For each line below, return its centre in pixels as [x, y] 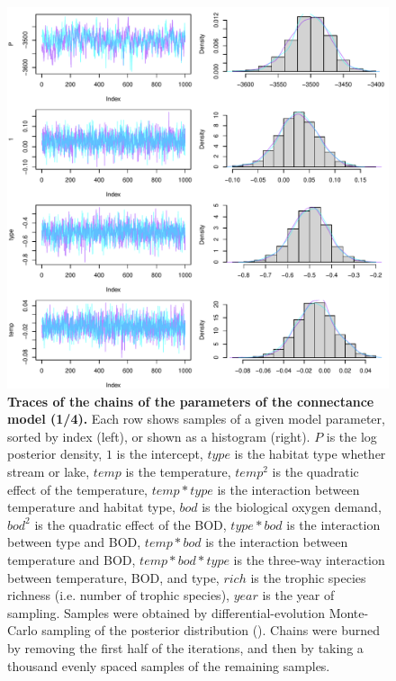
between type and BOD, [74, 542]
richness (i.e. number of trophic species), [118, 595]
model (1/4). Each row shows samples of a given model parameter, [196, 419]
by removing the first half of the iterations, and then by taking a [185, 647]
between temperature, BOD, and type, [113, 577]
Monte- [349, 612]
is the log [351, 436]
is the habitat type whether [310, 454]
